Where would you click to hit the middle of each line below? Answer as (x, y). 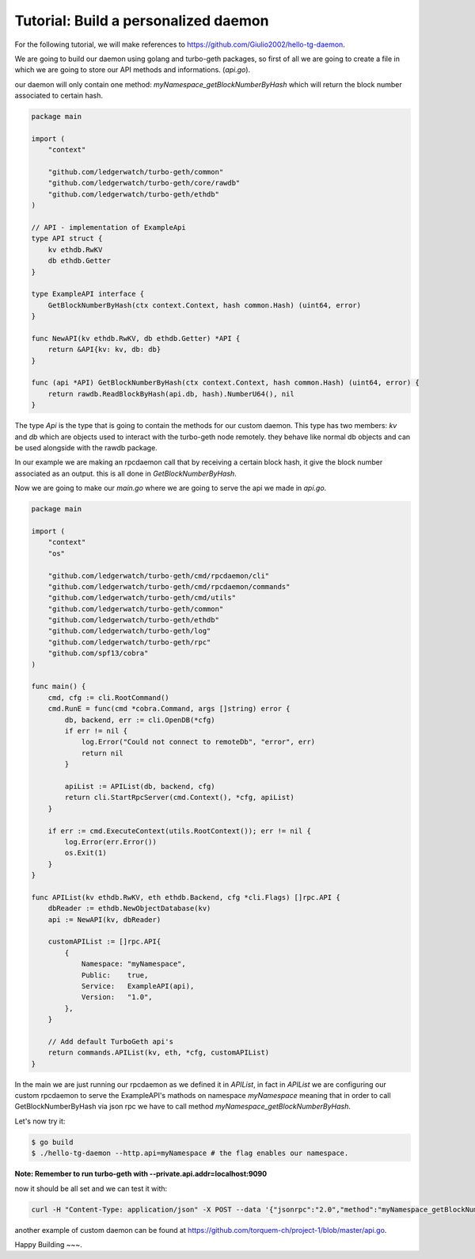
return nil (103, 753)
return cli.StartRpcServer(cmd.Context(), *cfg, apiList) (179, 798)
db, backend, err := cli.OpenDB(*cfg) (140, 720)
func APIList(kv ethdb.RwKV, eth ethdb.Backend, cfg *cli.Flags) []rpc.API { (186, 897)
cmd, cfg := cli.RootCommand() (108, 697)
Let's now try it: (40, 1121)
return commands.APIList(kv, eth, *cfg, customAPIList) (159, 1053)
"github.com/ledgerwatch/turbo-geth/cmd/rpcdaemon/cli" (159, 576)
